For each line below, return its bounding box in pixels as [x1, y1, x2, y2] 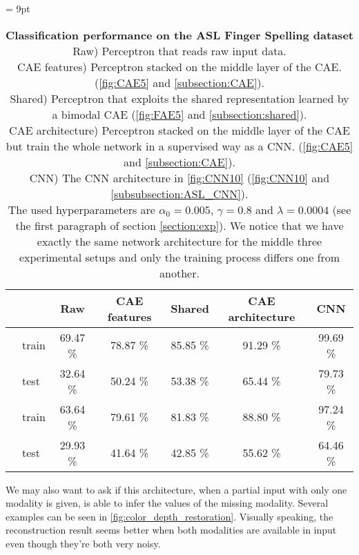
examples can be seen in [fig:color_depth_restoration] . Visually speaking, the [6, 509, 333, 523]
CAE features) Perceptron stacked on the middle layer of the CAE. [17, 58, 342, 75]
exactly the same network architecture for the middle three [37, 233, 322, 249]
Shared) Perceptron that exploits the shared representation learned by [10, 90, 349, 106]
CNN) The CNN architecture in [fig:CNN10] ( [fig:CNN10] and [29, 169, 330, 186]
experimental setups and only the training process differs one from [19, 249, 340, 265]
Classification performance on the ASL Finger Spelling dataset [6, 26, 353, 43]
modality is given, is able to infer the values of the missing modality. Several [6, 496, 329, 510]
